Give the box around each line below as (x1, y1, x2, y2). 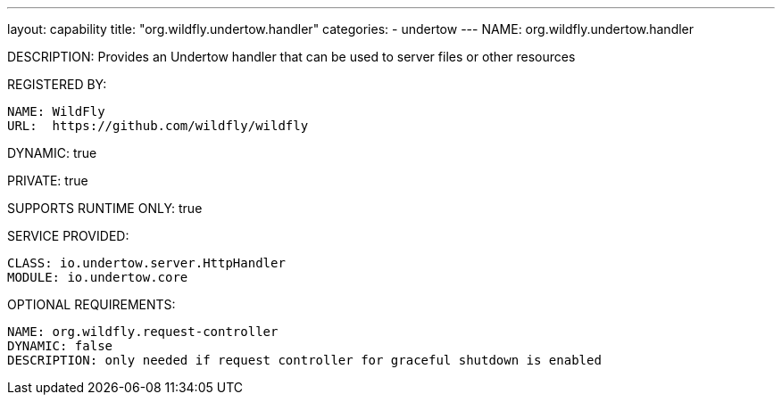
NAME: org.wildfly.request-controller (7, 324, 279, 339)
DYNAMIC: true (7, 145, 97, 160)
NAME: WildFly (7, 104, 105, 119)
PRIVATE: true (7, 173, 88, 188)
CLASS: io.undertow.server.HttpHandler (7, 256, 286, 270)
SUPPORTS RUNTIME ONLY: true (7, 201, 203, 216)
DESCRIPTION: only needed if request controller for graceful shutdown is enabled (7, 353, 602, 367)
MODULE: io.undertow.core (7, 270, 188, 284)
